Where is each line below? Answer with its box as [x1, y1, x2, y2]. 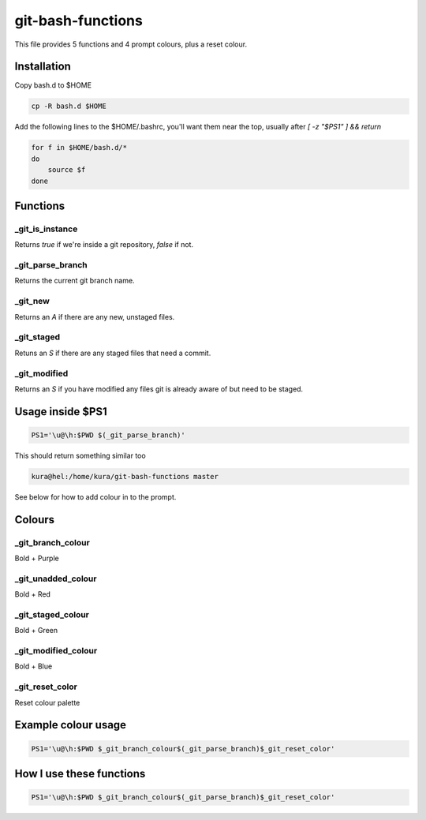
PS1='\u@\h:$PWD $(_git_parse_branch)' [31, 430, 185, 440]
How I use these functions [14, 766, 146, 781]
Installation [14, 60, 71, 73]
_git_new [14, 296, 50, 307]
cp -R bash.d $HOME [31, 102, 106, 110]
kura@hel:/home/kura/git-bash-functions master [31, 472, 219, 481]
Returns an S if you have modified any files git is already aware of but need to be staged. [14, 384, 304, 394]
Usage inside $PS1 [14, 405, 108, 418]
